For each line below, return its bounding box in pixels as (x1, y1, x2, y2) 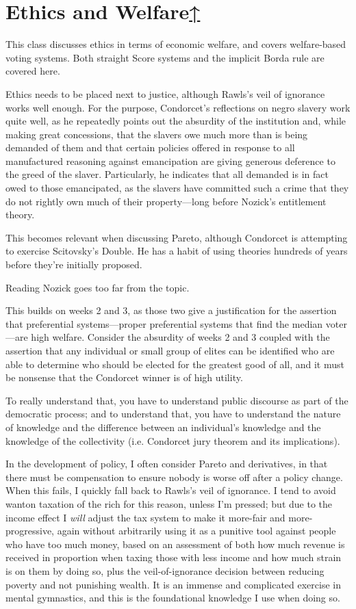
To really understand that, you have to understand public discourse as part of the (5, 393, 348, 407)
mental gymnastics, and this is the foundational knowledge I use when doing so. (5, 591, 340, 605)
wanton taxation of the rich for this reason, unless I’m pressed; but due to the (5, 496, 333, 510)
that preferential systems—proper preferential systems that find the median (5, 316, 323, 331)
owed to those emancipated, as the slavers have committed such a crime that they (5, 181, 349, 195)
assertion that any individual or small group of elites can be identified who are (5, 344, 335, 357)
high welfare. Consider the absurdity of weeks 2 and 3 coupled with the (31, 330, 330, 344)
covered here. (5, 64, 60, 78)
